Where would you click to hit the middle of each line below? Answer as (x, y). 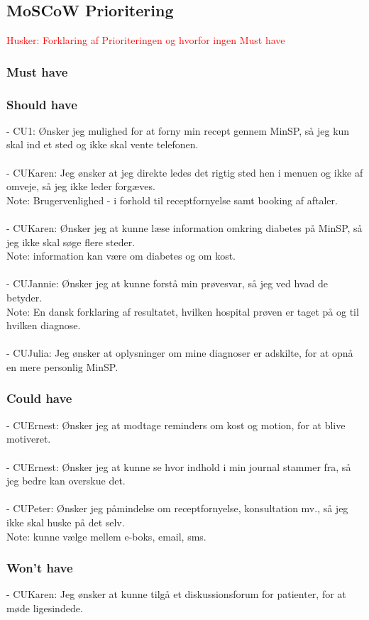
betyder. (24, 297)
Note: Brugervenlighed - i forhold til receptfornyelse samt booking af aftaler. (172, 200)
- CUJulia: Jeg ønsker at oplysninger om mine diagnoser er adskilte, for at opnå (180, 353)
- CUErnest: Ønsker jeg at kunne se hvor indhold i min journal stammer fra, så (179, 466)
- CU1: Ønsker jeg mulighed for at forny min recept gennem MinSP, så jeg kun (178, 130)
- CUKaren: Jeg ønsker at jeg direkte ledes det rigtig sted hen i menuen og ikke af (185, 172)
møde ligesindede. (45, 608)
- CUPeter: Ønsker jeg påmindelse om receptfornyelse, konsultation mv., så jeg (177, 508)
